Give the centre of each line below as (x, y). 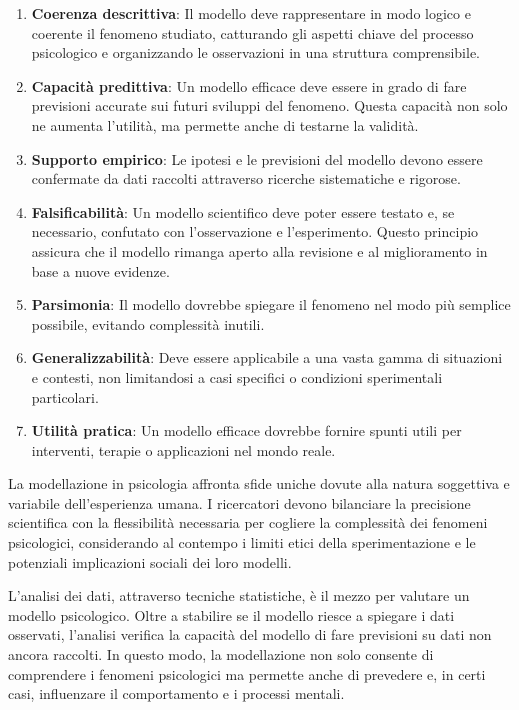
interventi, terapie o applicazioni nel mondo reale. (183, 449)
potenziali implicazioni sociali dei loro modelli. (150, 561)
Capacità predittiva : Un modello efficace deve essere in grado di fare (249, 85)
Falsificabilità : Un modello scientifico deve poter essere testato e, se (243, 211)
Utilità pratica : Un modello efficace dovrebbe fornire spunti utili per (246, 430)
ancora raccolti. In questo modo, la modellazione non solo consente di (221, 654)
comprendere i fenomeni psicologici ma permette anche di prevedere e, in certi (247, 673)
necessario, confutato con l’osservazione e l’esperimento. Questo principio (255, 231)
